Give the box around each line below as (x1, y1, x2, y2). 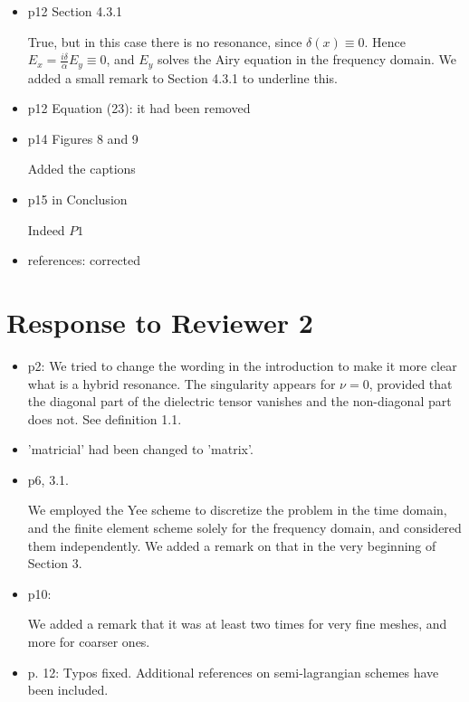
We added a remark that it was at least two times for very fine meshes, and (27, 614, 447, 633)
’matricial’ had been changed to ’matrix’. (27, 440, 254, 459)
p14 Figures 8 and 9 (27, 128, 139, 147)
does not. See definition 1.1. (27, 409, 182, 428)
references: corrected (27, 251, 141, 270)
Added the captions (27, 159, 136, 178)
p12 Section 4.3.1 (27, 2, 123, 20)
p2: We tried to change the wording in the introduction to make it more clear (27, 356, 457, 375)
